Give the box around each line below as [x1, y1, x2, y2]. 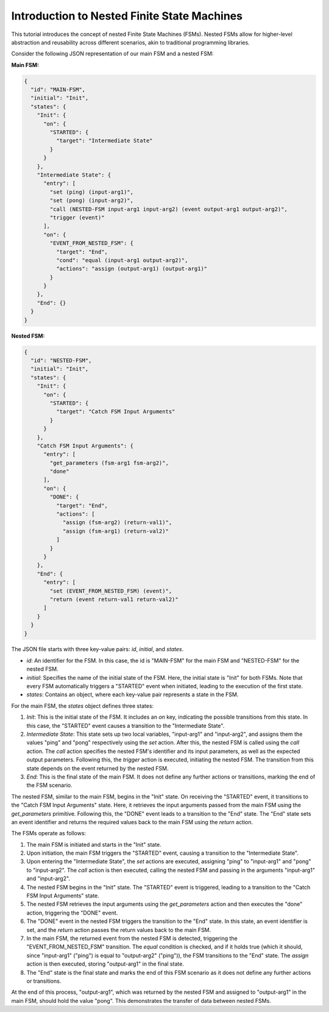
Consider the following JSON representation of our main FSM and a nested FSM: [11, 50, 214, 57]
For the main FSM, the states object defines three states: [11, 702, 154, 710]
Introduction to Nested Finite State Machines [11, 9, 243, 23]
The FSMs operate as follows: [11, 830, 87, 837]
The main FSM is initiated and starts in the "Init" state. [26, 841, 161, 848]
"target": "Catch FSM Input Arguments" [55, 408, 175, 415]
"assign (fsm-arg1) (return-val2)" [62, 527, 169, 535]
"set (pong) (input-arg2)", [49, 197, 134, 204]
